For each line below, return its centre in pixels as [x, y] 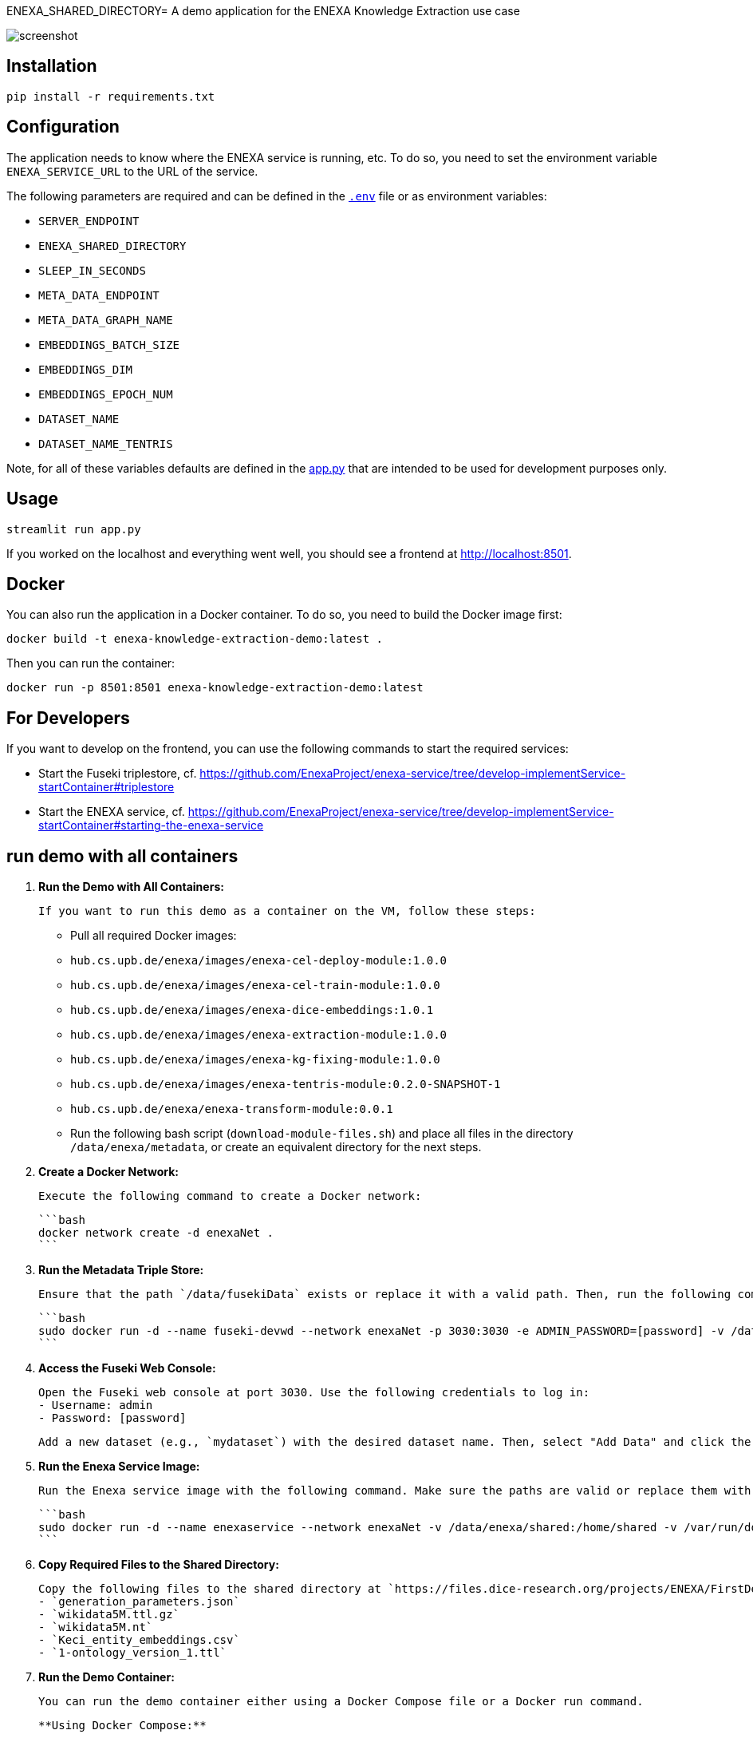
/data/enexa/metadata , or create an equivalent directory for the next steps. [276, 1147]
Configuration [63, 127]
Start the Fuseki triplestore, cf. [118, 774]
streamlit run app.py [74, 529]
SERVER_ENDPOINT [89, 221]
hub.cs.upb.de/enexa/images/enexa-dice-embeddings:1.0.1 [252, 1010]
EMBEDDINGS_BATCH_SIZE [109, 344]
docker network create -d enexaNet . [156, 1233]
